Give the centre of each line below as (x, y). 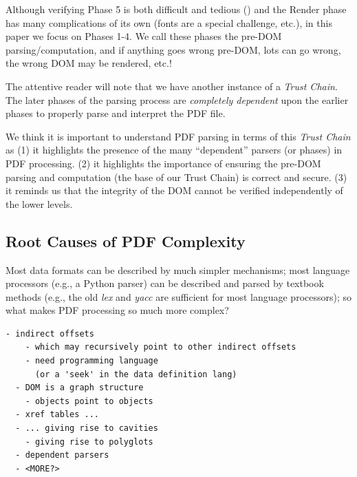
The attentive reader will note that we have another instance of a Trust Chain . (172, 86)
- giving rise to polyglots (89, 442)
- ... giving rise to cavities (87, 428)
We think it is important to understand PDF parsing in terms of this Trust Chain (178, 136)
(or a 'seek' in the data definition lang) (136, 374)
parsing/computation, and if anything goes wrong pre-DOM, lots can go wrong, (173, 49)
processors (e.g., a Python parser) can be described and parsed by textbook (165, 283)
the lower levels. (39, 203)
